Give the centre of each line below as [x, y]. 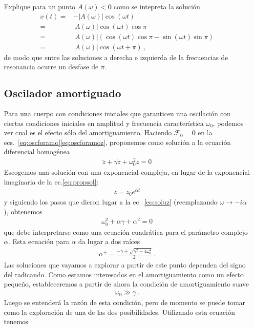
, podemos [228, 123]
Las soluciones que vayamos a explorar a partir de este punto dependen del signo [125, 265]
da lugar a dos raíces [109, 241]
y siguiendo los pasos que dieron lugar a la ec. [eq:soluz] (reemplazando [111, 202]
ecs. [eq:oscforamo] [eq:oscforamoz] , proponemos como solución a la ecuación [117, 142]
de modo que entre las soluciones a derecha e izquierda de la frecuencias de [116, 57]
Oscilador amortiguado [63, 93]
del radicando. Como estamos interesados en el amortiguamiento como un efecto [124, 274]
